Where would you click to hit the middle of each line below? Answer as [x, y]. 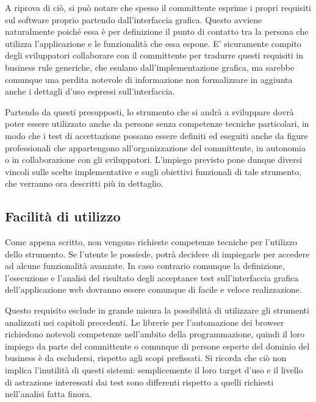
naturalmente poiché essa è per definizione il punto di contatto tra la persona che [157, 31]
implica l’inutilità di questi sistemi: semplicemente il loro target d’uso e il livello [154, 370]
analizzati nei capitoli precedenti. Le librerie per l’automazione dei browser [145, 322]
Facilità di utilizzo [63, 216]
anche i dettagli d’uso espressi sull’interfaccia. [90, 91]
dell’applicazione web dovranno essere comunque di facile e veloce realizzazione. [153, 289]
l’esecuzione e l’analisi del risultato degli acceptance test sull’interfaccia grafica [152, 277]
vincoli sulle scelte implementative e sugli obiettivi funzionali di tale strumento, [153, 171]
